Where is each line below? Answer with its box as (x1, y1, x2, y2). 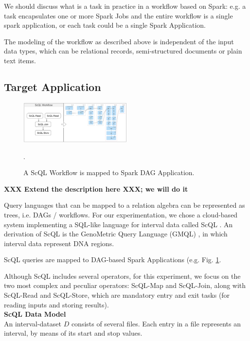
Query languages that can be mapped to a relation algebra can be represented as (4, 200, 245, 210)
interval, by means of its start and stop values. (4, 328, 143, 338)
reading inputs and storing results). (4, 299, 109, 309)
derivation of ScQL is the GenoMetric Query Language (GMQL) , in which (4, 229, 228, 239)
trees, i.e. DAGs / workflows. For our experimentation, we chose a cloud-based (4, 209, 238, 219)
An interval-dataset (4, 318, 61, 328)
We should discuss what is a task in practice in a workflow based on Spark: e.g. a (4, 1, 246, 11)
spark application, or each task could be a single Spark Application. (4, 20, 206, 30)
